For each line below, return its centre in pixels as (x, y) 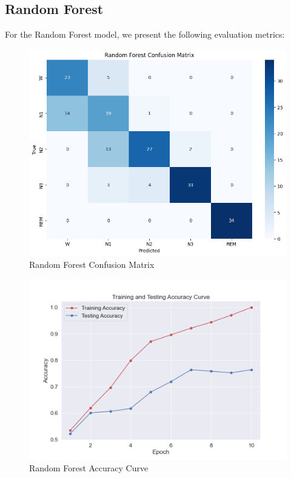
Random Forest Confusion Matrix (92, 265)
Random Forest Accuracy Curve (89, 468)
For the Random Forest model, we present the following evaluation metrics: (145, 34)
